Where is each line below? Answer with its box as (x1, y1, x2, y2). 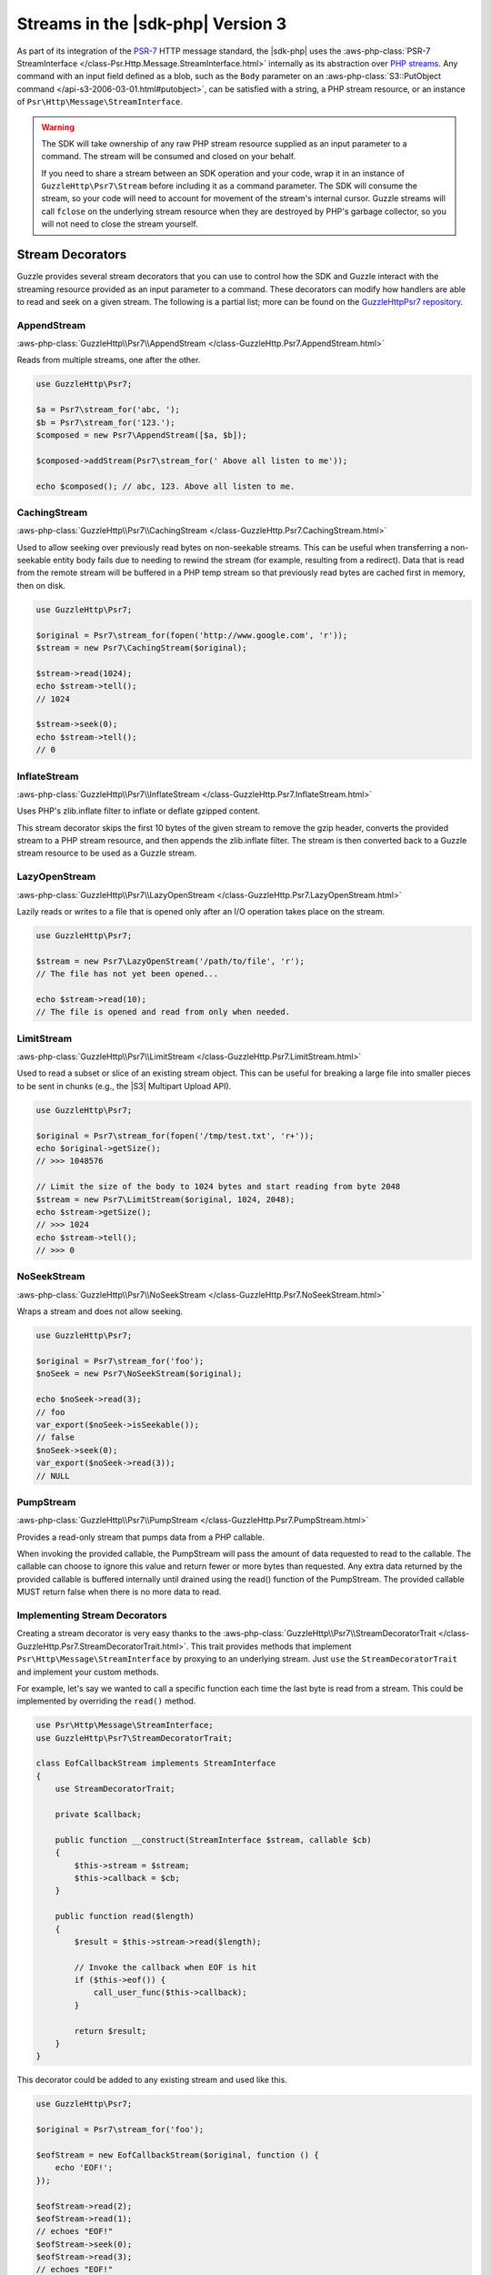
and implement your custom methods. (16, 1666, 159, 1677)
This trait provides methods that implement (190, 1641, 352, 1652)
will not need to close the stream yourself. (41, 218, 199, 229)
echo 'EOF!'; (55, 2162, 114, 2173)
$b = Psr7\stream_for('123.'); (35, 417, 176, 428)
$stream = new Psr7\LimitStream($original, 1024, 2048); (35, 1194, 296, 1205)
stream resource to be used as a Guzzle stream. (16, 847, 197, 859)
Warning (41, 121, 75, 132)
